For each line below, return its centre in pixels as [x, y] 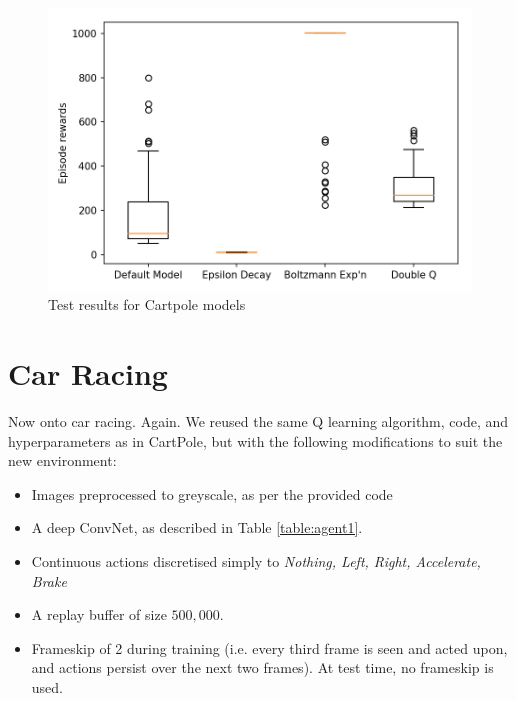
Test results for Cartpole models [147, 304]
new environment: [62, 460]
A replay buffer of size [99, 614]
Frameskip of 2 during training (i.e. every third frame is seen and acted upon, [269, 647]
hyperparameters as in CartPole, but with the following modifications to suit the [255, 440]
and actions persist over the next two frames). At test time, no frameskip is [262, 667]
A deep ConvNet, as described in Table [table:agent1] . [197, 527]
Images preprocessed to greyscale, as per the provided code [212, 493]
